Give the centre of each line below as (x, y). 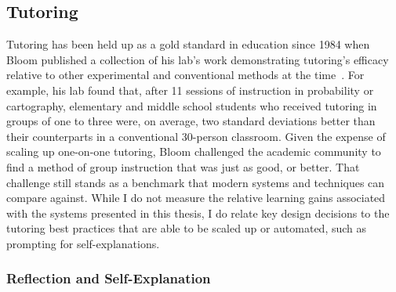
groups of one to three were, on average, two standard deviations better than (191, 121)
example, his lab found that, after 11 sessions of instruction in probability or (190, 90)
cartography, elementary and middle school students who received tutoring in (192, 105)
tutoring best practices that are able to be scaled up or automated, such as (187, 228)
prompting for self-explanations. (83, 243)
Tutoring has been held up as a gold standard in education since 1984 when (188, 44)
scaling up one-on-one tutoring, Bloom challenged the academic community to (194, 151)
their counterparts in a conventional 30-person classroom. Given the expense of (196, 136)
